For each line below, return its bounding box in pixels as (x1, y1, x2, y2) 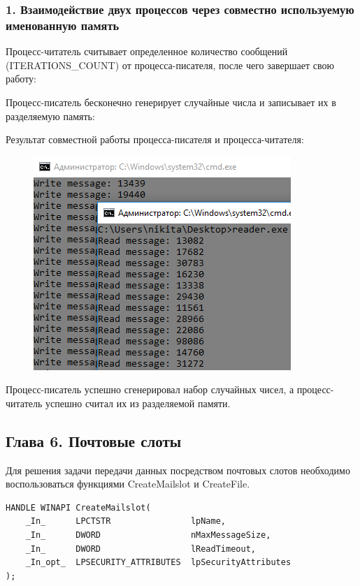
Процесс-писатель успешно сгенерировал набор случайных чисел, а (6, 382, 294, 397)
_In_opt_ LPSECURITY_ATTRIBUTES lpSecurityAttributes (25, 557, 291, 568)
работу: (6, 71, 36, 86)
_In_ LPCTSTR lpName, (25, 516, 226, 527)
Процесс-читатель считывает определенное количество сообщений (6, 44, 288, 59)
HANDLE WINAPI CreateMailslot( (6, 502, 151, 513)
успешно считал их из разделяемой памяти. (45, 395, 231, 410)
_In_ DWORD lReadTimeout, (25, 543, 256, 554)
